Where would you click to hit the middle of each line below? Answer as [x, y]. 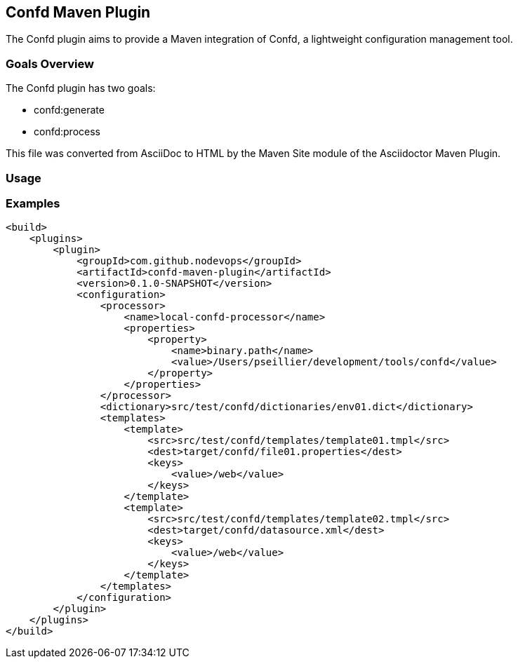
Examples [33, 203]
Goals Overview [50, 63]
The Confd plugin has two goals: [81, 88]
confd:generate [69, 110]
